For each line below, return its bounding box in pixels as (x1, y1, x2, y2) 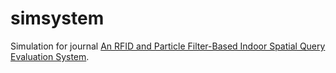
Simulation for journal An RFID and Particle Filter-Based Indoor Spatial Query (10, 40, 326, 52)
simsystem (10, 7, 105, 30)
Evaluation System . (10, 50, 90, 62)
